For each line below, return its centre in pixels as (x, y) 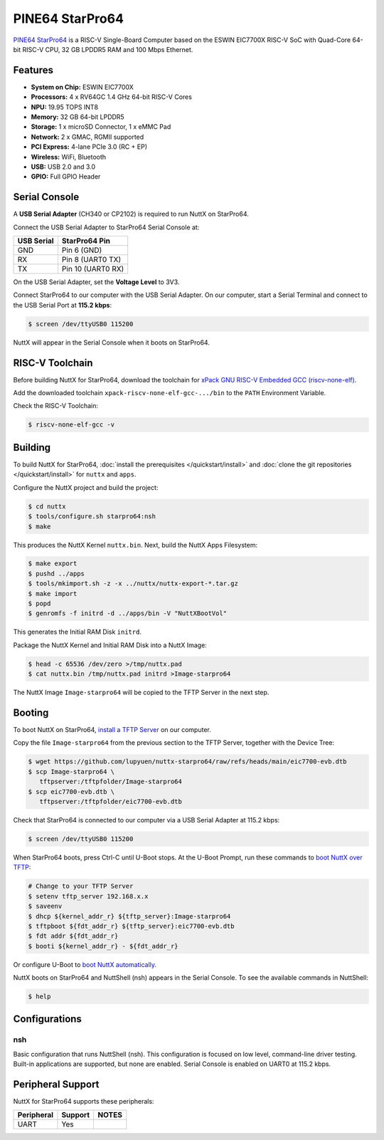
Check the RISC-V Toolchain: (56, 406)
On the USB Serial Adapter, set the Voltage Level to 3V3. (96, 282)
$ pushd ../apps (57, 574)
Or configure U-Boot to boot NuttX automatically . (85, 964)
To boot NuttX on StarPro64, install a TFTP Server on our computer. (112, 730)
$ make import (53, 593)
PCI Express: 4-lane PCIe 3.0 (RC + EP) (89, 147)
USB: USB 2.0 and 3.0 (63, 167)
